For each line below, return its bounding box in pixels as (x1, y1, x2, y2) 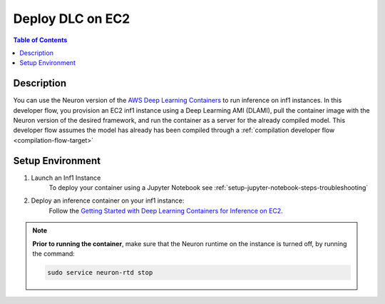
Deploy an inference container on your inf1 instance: (31, 196, 185, 205)
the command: (32, 250, 75, 258)
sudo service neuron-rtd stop (47, 268, 153, 277)
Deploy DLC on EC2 (13, 11, 130, 26)
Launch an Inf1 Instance (31, 173, 101, 182)
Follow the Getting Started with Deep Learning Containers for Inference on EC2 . (48, 206, 283, 215)
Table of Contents (13, 36, 68, 44)
